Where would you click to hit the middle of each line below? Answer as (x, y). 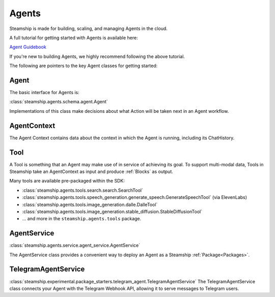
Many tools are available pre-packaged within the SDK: (67, 181)
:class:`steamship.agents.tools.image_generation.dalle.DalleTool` (90, 204)
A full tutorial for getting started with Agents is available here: (74, 38)
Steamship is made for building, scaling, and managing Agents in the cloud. (89, 28)
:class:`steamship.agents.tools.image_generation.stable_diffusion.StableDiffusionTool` (112, 212)
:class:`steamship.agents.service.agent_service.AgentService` (75, 245)
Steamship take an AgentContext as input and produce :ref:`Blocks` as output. (91, 171)
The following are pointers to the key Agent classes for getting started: (84, 66)
